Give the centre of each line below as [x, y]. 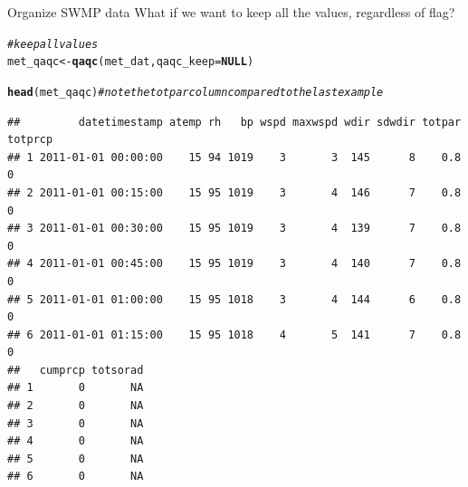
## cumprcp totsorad [76, 370]
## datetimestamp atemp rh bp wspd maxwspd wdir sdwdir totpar [234, 122]
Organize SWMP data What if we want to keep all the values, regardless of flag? [231, 12]
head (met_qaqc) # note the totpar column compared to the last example [196, 92]
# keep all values [53, 44]
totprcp [30, 140]
